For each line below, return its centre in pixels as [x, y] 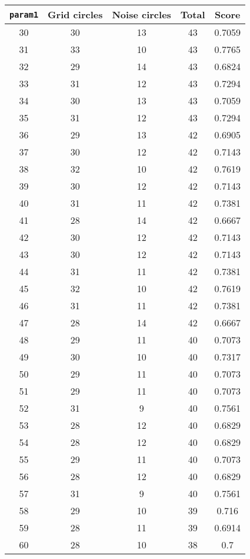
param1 [24, 14]
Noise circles [141, 14]
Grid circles [75, 14]
